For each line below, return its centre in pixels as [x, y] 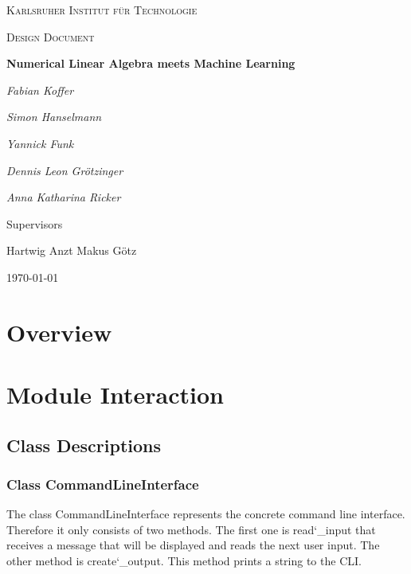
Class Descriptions [84, 445]
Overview [59, 332]
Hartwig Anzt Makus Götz [72, 250]
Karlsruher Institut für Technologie [102, 10]
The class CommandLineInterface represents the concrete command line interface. [206, 514]
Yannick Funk [40, 143]
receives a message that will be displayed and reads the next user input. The [193, 545]
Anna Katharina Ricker [64, 197]
